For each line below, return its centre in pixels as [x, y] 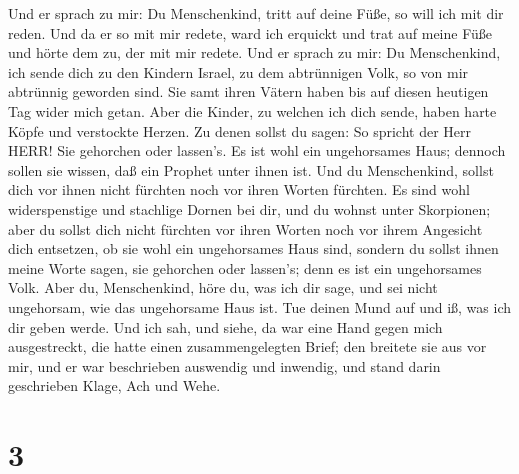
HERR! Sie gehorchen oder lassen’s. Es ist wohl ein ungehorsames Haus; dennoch [257, 150]
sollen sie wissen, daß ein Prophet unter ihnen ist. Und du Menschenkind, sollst [251, 169]
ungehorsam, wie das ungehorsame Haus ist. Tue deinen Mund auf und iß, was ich [259, 306]
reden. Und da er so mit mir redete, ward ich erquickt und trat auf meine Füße [250, 32]
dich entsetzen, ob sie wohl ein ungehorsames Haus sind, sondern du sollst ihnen [253, 248]
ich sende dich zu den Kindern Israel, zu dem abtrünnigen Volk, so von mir [238, 71]
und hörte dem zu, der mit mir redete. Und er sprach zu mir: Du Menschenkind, [254, 52]
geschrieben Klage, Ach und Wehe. [114, 385]
